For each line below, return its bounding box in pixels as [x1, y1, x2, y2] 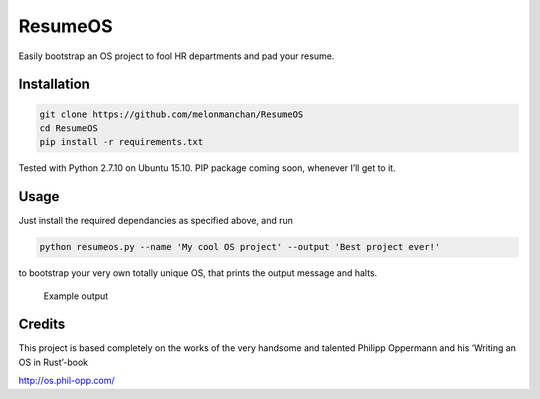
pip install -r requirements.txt [39, 136, 204, 148]
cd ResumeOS [39, 122, 99, 134]
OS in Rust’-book [18, 356, 89, 368]
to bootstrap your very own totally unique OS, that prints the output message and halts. [18, 267, 378, 279]
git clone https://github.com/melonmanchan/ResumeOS [39, 108, 304, 120]
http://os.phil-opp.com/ [18, 375, 115, 387]
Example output [43, 290, 109, 302]
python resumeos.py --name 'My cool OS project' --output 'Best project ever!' [39, 241, 441, 253]
